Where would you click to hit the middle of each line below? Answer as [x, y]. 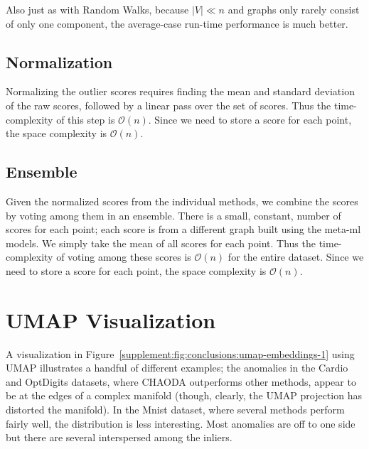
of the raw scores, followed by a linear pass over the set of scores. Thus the [169, 105]
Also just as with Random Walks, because [97, 9]
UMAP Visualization [111, 319]
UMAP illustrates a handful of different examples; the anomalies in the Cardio [177, 368]
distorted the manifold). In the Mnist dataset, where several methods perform [175, 410]
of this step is [86, 119]
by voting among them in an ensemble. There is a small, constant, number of [173, 215]
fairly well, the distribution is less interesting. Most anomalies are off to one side [181, 423]
